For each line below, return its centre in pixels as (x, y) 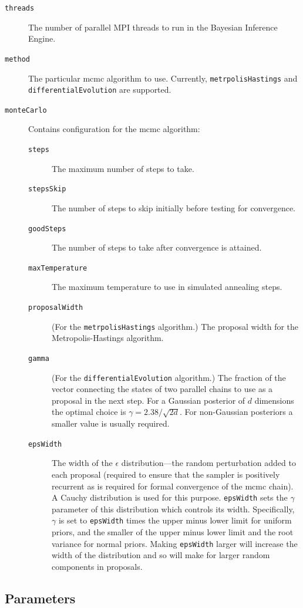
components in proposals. (97, 566)
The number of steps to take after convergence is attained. (157, 247)
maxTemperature (58, 268)
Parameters (40, 598)
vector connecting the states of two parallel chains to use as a (162, 389)
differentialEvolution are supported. (100, 89)
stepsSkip (47, 189)
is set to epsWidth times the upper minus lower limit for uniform (175, 520)
